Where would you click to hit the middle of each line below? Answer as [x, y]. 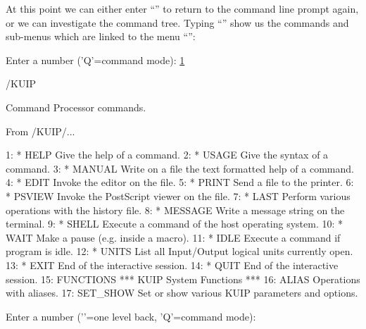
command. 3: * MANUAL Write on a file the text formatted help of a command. [180, 168]
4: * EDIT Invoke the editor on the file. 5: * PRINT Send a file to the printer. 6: [180, 182]
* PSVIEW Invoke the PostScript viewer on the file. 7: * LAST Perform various [178, 195]
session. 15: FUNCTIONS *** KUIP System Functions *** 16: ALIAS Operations [183, 279]
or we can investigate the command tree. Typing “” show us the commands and [177, 22]
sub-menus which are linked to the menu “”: [101, 36]
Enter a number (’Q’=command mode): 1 [95, 60]
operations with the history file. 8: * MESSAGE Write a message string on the [175, 210]
